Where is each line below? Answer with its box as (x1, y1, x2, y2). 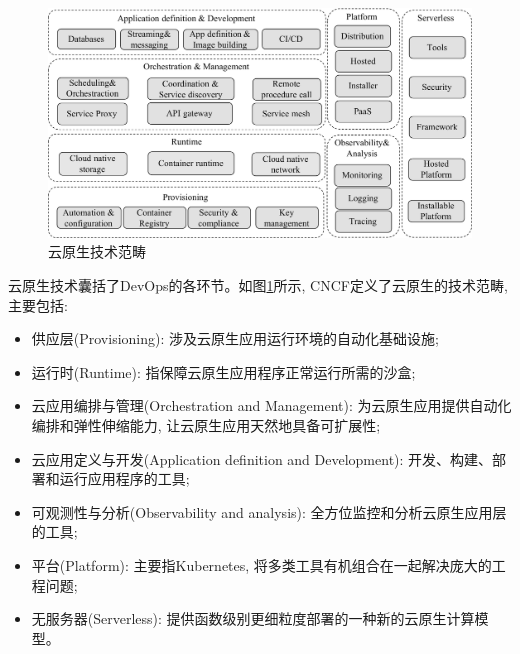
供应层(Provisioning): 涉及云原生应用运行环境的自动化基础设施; (31, 328, 439, 349)
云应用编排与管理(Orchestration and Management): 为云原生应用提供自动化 (31, 395, 512, 416)
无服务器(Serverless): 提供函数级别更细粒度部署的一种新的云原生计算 (31, 608, 475, 629)
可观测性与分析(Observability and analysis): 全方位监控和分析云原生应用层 (31, 501, 507, 522)
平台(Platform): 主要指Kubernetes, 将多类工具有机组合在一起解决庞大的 (31, 554, 492, 575)
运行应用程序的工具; (59, 468, 190, 489)
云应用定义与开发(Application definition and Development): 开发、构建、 (31, 448, 493, 469)
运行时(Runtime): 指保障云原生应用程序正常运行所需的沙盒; (31, 361, 416, 382)
